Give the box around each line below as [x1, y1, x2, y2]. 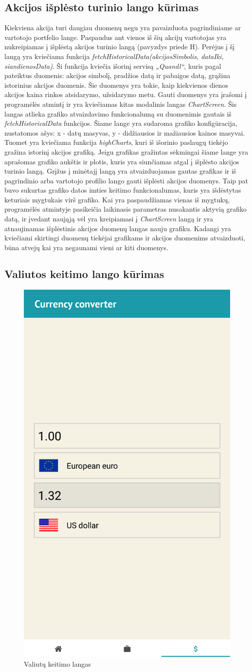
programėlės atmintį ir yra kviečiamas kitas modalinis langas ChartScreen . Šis [4, 99, 237, 109]
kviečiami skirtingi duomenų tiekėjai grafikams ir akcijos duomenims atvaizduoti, [4, 233, 246, 243]
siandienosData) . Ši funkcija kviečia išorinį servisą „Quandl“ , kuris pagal [4, 60, 221, 71]
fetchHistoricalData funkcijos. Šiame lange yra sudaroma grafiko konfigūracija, [4, 118, 237, 128]
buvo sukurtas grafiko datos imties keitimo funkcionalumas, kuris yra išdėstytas [4, 185, 241, 195]
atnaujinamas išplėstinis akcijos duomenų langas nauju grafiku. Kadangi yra [4, 223, 231, 233]
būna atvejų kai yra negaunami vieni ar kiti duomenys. [4, 242, 168, 252]
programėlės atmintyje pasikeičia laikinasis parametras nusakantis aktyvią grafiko [4, 204, 247, 214]
